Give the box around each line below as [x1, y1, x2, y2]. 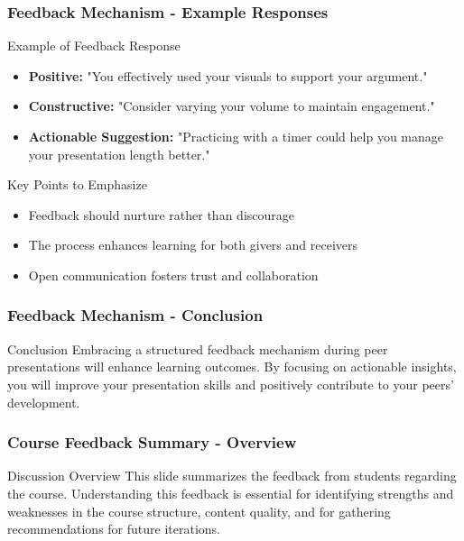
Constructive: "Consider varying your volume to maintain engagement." [28, 96, 435, 115]
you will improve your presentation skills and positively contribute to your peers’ [7, 374, 454, 393]
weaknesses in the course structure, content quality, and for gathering [7, 501, 391, 520]
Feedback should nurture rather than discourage [28, 205, 294, 224]
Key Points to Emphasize [7, 175, 147, 194]
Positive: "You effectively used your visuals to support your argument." [28, 66, 428, 85]
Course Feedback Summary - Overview [7, 431, 297, 454]
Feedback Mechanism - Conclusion [7, 304, 264, 326]
